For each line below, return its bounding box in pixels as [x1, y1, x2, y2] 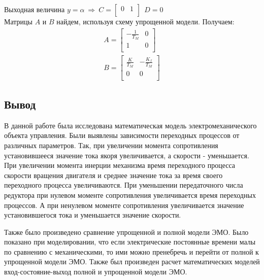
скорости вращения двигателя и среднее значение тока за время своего [4, 169, 223, 180]
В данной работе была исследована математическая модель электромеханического [4, 120, 257, 130]
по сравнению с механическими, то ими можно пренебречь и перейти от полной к [4, 246, 259, 257]
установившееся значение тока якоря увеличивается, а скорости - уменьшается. [4, 150, 249, 160]
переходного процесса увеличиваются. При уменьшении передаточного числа [4, 180, 243, 190]
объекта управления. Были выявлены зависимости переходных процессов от [4, 130, 240, 141]
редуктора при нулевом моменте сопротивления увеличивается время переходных [4, 189, 256, 200]
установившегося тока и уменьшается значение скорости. [4, 209, 181, 220]
